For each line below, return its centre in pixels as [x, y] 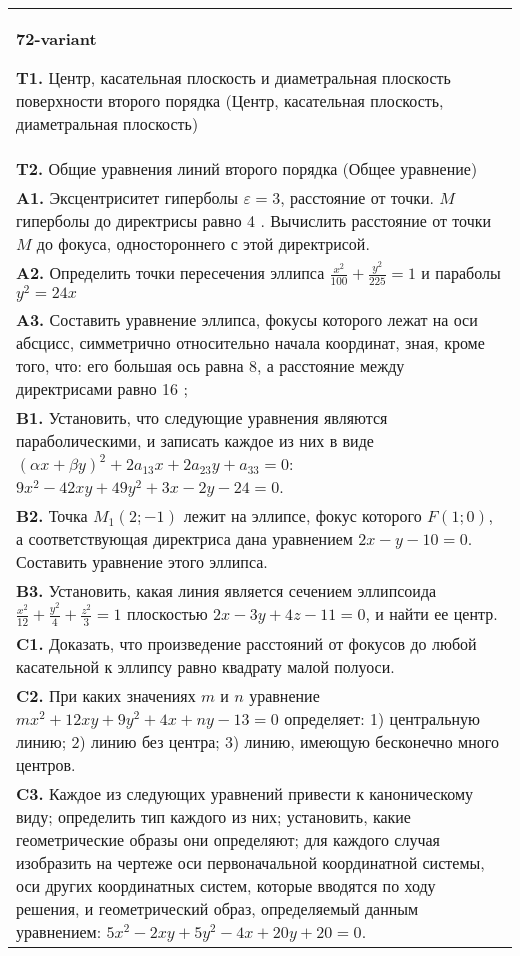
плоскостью [167, 614]
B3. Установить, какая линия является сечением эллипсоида [226, 591]
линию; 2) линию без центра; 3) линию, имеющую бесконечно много [257, 741]
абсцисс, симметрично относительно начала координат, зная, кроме [250, 343]
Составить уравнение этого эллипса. [142, 562]
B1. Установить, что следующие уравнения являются [202, 418]
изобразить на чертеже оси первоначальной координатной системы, [250, 862]
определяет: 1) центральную [382, 718]
